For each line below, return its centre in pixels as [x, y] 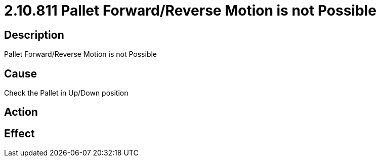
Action [21, 112]
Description [34, 35]
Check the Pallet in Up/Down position [66, 93]
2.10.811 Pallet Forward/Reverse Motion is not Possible [190, 11]
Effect [19, 133]
